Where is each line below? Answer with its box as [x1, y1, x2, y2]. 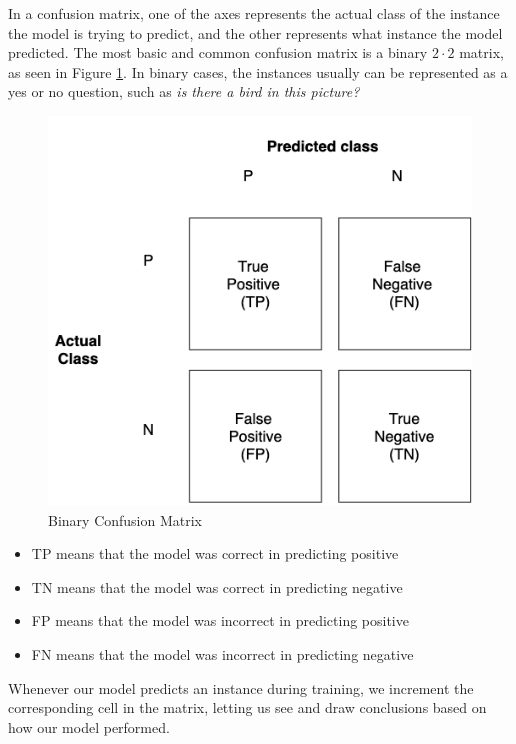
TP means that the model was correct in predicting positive [31, 543, 399, 564]
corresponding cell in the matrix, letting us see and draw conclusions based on [8, 697, 487, 718]
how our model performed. [8, 716, 170, 737]
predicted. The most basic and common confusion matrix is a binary [8, 42, 428, 63]
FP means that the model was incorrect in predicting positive [31, 610, 409, 631]
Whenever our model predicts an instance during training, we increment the [8, 677, 474, 698]
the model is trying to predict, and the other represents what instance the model [8, 22, 503, 43]
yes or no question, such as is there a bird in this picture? [8, 81, 360, 102]
